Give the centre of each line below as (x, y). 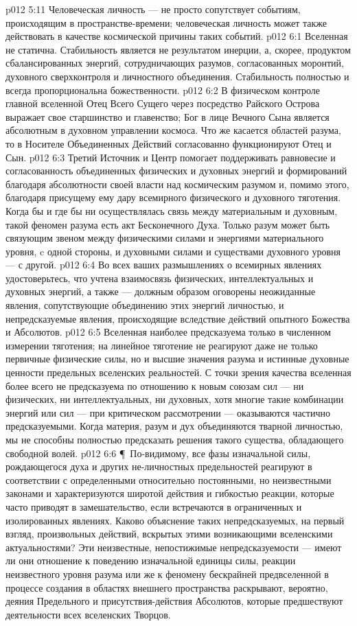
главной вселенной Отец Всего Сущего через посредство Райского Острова (163, 103)
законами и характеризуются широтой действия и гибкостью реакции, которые (170, 493)
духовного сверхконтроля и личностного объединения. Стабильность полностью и (177, 76)
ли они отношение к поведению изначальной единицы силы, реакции (151, 560)
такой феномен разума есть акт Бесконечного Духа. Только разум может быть (168, 224)
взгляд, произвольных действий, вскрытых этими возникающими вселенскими (169, 534)
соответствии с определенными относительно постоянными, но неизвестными (169, 479)
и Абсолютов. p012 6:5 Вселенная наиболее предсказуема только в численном (168, 332)
